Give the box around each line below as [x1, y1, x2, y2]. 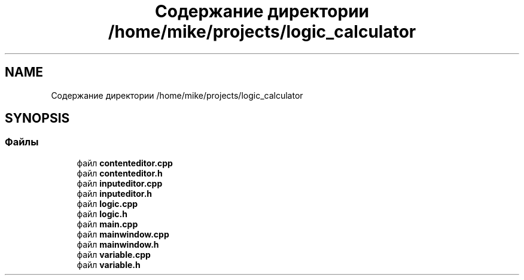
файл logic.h [77, 208, 127, 219]
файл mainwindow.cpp [77, 229, 169, 239]
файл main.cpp [77, 218, 138, 229]
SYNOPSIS [5, 111, 70, 126]
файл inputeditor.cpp [77, 178, 163, 188]
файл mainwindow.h [77, 239, 159, 249]
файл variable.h [77, 259, 141, 270]
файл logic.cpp [77, 198, 138, 209]
